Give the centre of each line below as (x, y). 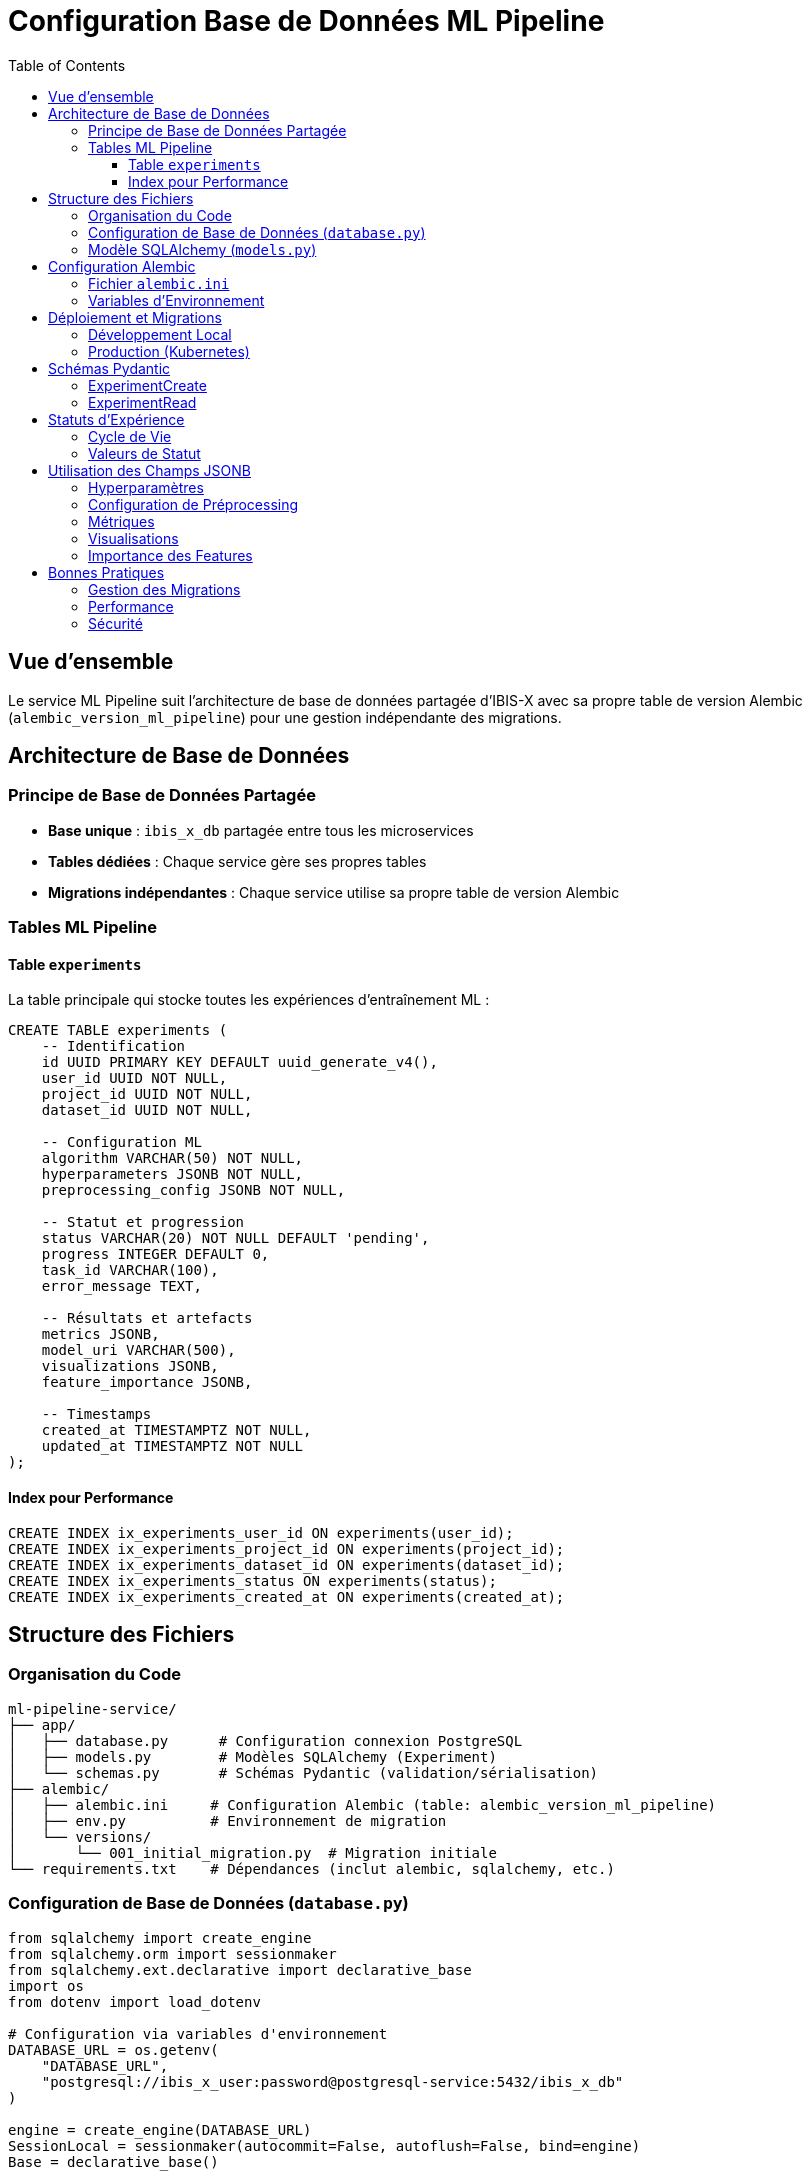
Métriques (121, 521)
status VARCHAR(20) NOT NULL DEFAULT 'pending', (235, 1238)
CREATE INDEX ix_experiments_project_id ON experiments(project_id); (286, 1548)
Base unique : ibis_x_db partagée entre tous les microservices (261, 830)
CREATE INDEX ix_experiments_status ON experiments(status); (252, 1580)
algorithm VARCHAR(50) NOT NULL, (172, 1158)
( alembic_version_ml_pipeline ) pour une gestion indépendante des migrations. (285, 717)
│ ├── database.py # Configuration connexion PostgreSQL (265, 1740)
